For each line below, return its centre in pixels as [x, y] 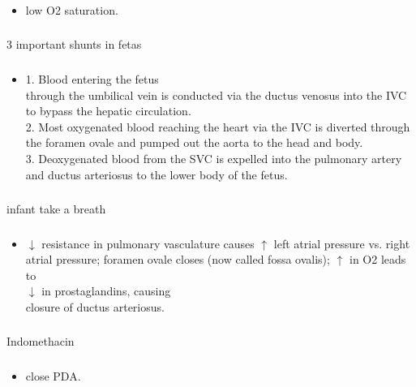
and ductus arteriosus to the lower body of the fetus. [157, 174]
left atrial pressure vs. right [342, 243]
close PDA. [53, 375]
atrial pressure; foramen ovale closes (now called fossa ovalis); [178, 259]
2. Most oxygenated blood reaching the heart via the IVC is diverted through [218, 126]
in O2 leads [378, 259]
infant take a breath [56, 209]
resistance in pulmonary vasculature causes [148, 243]
